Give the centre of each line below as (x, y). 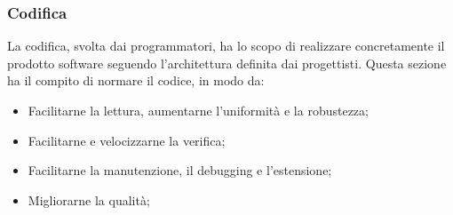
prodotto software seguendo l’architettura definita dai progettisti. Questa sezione (227, 63)
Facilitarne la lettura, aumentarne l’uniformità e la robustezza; (198, 110)
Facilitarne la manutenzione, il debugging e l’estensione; (180, 170)
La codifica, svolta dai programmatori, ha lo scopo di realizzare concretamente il (226, 46)
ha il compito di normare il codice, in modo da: (136, 80)
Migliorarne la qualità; (89, 199)
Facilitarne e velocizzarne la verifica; (127, 140)
